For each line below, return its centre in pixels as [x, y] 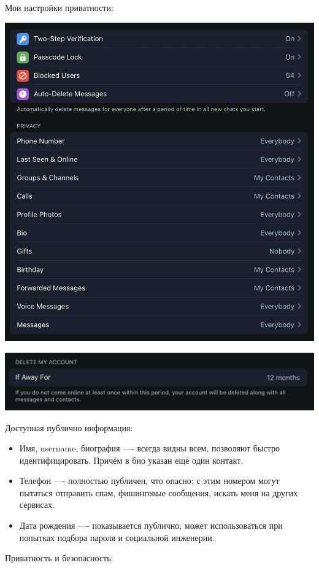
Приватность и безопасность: [59, 558]
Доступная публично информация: [69, 427]
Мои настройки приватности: [59, 7]
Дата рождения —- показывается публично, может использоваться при [151, 525]
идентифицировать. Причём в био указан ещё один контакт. [131, 460]
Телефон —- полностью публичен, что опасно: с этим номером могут [149, 481]
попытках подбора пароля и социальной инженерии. [117, 537]
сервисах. [37, 505]
